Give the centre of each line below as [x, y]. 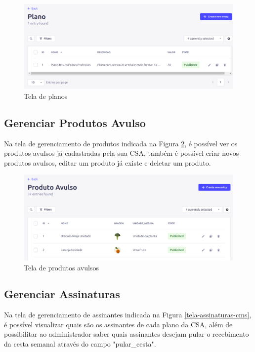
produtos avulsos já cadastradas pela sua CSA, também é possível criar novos [122, 153]
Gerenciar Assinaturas [62, 294]
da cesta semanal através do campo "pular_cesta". [80, 344]
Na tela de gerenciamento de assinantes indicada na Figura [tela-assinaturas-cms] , [128, 315]
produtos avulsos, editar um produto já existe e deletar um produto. [107, 162]
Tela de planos [46, 96]
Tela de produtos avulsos [61, 267]
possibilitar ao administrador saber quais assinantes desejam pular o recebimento [127, 334]
